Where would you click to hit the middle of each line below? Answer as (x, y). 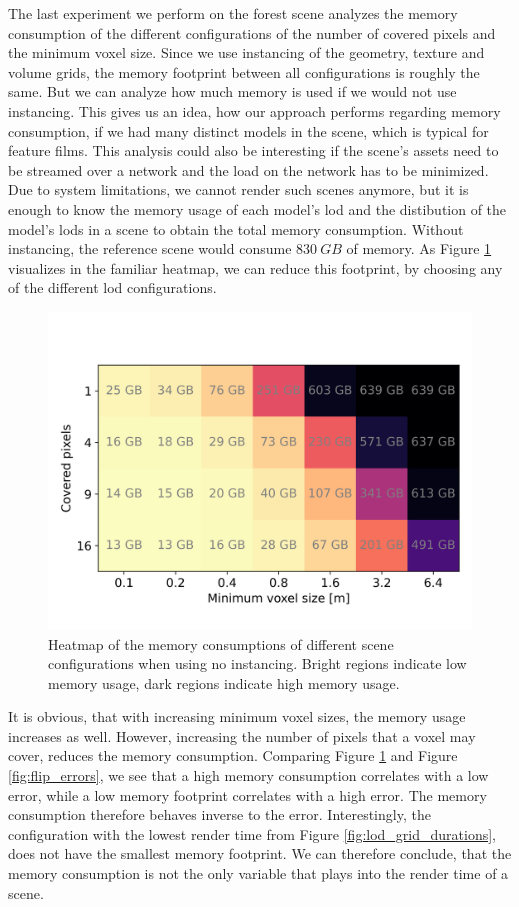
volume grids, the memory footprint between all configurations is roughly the (244, 71)
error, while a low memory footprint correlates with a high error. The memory (247, 794)
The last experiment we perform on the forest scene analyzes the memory (233, 13)
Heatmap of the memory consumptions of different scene (221, 643)
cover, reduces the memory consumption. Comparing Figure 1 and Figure (233, 755)
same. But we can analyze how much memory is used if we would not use (232, 91)
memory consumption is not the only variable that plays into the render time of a (258, 873)
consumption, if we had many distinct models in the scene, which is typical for (248, 130)
